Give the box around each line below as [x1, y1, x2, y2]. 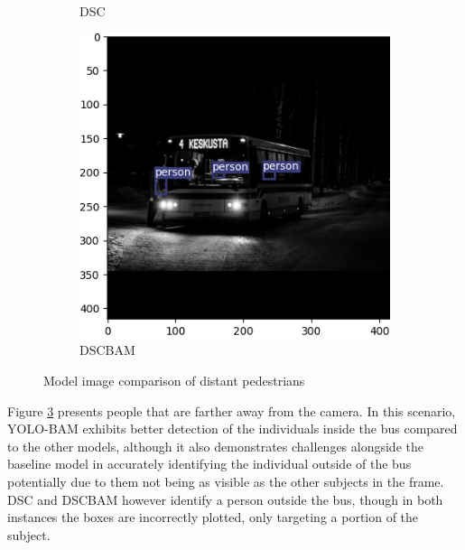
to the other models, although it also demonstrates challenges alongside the [7, 436, 423, 455]
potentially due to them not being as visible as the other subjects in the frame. [7, 471, 444, 490]
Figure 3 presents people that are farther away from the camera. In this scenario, [7, 401, 456, 420]
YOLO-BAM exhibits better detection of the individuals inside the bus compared [7, 419, 458, 438]
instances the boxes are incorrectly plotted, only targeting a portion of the [7, 508, 419, 527]
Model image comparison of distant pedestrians [43, 371, 305, 389]
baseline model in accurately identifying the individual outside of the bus [7, 454, 412, 473]
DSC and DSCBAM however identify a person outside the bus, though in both [7, 489, 443, 508]
